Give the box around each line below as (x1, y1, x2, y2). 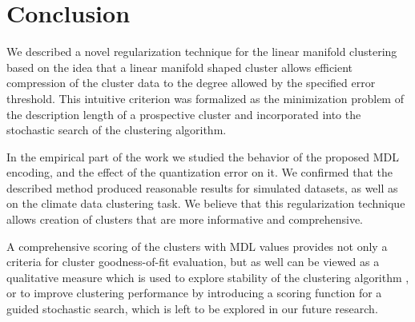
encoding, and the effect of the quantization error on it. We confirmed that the (6, 164, 393, 181)
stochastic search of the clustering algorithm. (6, 121, 227, 138)
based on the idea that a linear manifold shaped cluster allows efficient (6, 58, 353, 75)
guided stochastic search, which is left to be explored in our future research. (6, 300, 378, 317)
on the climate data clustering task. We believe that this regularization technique (6, 195, 405, 212)
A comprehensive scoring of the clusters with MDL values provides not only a (6, 237, 388, 254)
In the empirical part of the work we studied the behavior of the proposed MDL (6, 148, 399, 165)
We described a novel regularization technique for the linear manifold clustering (6, 43, 397, 60)
